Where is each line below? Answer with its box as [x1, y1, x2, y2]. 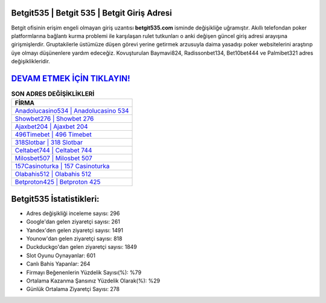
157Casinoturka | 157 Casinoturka [14, 162, 110, 170]
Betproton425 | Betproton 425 [14, 178, 101, 186]
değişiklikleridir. [11, 58, 51, 65]
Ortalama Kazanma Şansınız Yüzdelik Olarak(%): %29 [26, 277, 160, 284]
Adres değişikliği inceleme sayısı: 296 [26, 210, 120, 217]
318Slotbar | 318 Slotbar [14, 139, 83, 147]
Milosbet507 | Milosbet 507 [14, 154, 93, 163]
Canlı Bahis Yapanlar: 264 [26, 260, 91, 267]
